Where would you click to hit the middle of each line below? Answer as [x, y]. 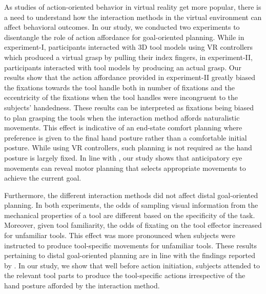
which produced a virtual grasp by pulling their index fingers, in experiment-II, [129, 57]
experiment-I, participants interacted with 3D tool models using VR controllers [129, 47]
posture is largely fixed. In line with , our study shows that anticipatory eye [123, 157]
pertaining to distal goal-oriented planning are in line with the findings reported [130, 255]
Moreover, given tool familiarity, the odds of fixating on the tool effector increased [133, 225]
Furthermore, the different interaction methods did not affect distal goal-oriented [131, 195]
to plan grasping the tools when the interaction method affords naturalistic [122, 117]
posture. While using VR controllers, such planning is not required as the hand [128, 148]
